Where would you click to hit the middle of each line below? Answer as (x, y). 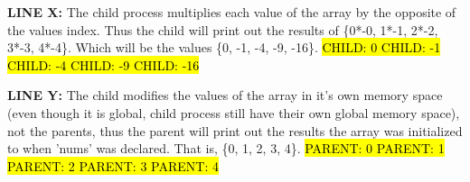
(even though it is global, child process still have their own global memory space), (234, 112)
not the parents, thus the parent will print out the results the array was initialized (235, 130)
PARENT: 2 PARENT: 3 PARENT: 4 (113, 165)
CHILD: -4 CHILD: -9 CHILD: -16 (103, 64)
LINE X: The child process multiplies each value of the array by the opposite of (232, 12)
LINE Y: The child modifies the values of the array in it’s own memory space (225, 95)
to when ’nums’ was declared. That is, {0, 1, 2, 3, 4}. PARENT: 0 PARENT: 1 (226, 148)
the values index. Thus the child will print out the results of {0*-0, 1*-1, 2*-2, (223, 29)
